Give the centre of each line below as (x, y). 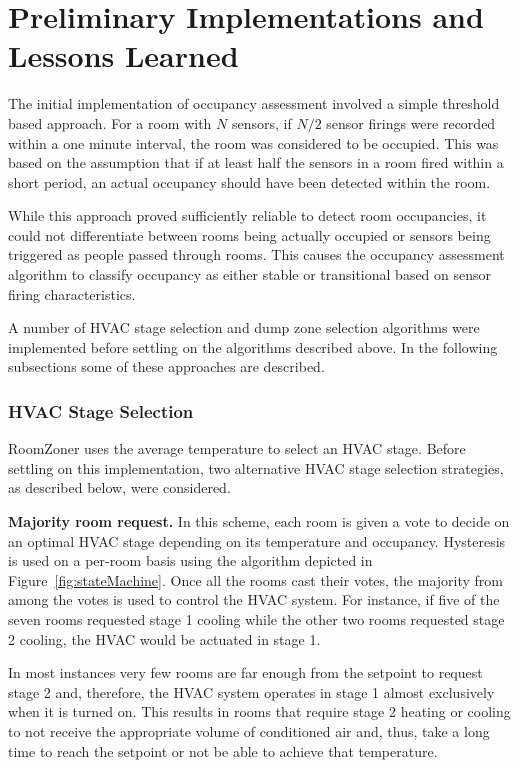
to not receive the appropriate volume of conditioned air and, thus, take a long (249, 730)
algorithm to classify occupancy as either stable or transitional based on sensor (250, 274)
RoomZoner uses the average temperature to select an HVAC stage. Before (237, 448)
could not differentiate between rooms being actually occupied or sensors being (249, 234)
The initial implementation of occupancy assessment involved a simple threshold (254, 103)
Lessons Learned (123, 55)
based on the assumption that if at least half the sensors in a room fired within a (256, 162)
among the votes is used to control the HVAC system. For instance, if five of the (254, 599)
